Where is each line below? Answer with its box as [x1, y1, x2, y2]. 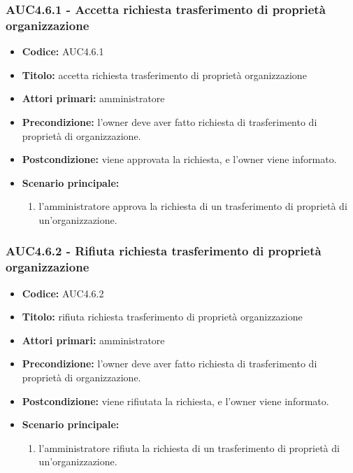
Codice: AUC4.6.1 [22, 44, 104, 59]
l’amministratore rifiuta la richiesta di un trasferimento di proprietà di [38, 440, 340, 455]
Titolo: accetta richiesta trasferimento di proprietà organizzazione [22, 67, 307, 82]
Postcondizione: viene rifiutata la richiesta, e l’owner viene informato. [22, 393, 329, 408]
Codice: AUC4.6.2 [22, 285, 104, 300]
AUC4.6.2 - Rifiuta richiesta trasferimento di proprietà [6, 242, 322, 260]
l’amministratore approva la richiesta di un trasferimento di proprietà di [38, 199, 347, 213]
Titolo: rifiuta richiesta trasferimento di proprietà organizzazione [22, 309, 303, 324]
